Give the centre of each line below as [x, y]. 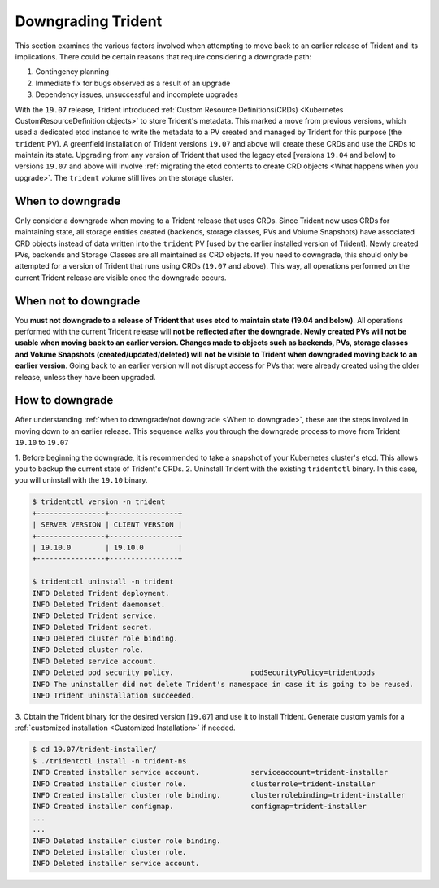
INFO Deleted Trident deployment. [101, 593]
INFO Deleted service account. [95, 661]
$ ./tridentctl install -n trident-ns [109, 761]
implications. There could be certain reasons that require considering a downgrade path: [163, 56]
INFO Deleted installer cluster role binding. [126, 841]
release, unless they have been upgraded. [85, 377]
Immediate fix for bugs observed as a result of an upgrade [133, 83]
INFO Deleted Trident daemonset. [99, 604]
